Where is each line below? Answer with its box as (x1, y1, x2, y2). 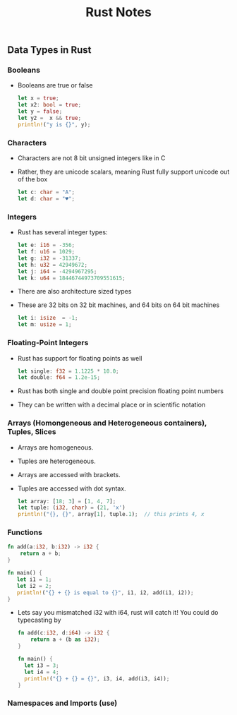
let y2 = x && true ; (17, 114, 82, 122)
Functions (7, 527, 42, 537)
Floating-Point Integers (7, 338, 89, 348)
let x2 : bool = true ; (17, 102, 82, 109)
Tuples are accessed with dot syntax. (17, 484, 126, 493)
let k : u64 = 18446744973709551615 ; (17, 275, 126, 282)
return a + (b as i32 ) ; (30, 636, 101, 643)
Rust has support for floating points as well (17, 354, 142, 362)
